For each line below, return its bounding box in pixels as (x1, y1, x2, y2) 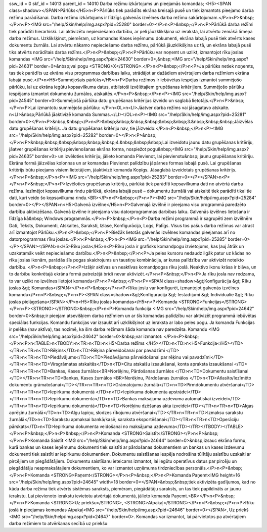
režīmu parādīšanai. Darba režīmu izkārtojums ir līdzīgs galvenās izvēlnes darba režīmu (9, 14, 188, 20)
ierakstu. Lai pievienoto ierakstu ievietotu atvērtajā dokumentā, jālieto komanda (9, 493, 171, 499)
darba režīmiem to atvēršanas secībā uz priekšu (9, 521, 108, 527)
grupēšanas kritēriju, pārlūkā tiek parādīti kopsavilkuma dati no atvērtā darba (86, 181, 243, 187)
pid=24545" (9, 98, 34, 104)
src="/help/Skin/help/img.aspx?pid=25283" (78, 174, 167, 180)
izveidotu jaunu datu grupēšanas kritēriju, (169, 139, 254, 145)
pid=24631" (9, 63, 33, 69)
